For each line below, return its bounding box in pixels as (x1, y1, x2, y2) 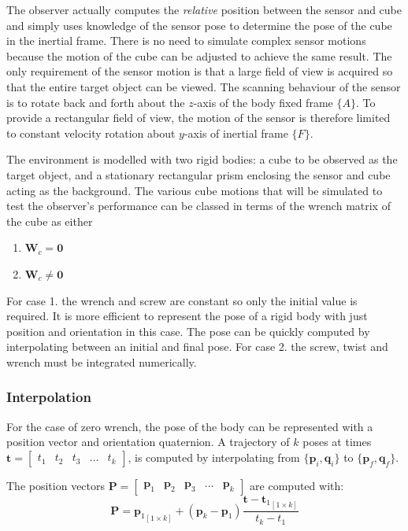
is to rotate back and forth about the (6, 94, 185, 110)
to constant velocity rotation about (6, 124, 176, 141)
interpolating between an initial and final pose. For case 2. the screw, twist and (6, 338, 388, 355)
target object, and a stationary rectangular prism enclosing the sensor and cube (6, 166, 391, 183)
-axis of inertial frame (184, 124, 288, 141)
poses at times (302, 433, 372, 450)
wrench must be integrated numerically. (6, 353, 197, 370)
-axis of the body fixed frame (193, 94, 333, 110)
